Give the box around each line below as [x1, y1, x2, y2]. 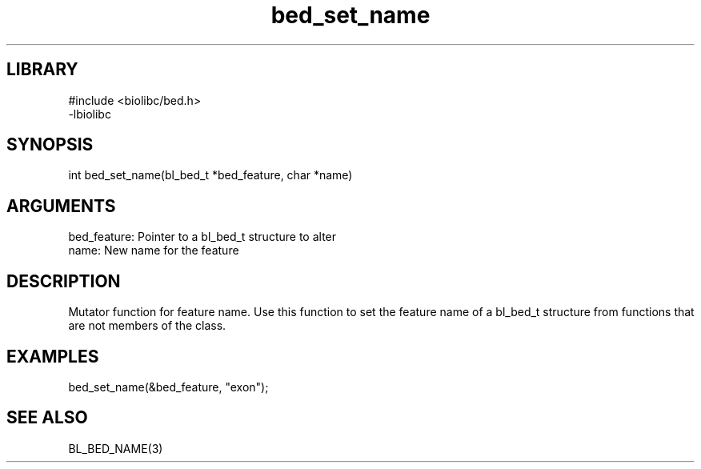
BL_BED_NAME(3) [68, 441, 163, 455]
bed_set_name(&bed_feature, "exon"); [68, 379, 269, 394]
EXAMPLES [6, 346, 99, 367]
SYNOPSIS [6, 134, 94, 155]
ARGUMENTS [6, 195, 116, 216]
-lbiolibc [68, 106, 111, 121]
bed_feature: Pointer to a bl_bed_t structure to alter [68, 230, 337, 244]
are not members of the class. [68, 319, 226, 333]
